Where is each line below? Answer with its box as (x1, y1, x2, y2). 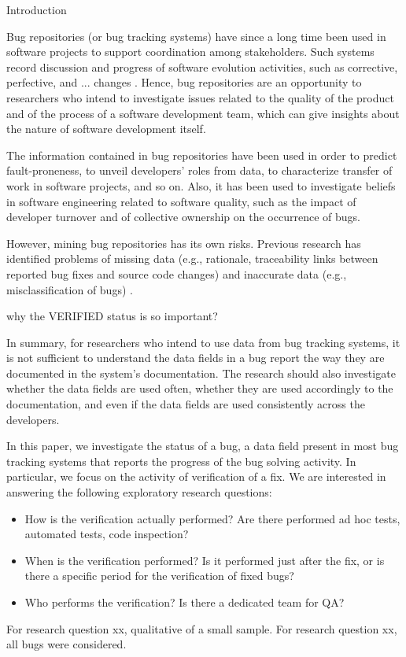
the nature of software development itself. (6, 120, 206, 137)
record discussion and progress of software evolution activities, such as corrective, (6, 58, 398, 75)
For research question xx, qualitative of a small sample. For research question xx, (6, 620, 397, 637)
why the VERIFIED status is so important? (6, 308, 218, 324)
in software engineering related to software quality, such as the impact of (6, 193, 356, 209)
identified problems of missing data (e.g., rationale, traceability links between (6, 250, 378, 267)
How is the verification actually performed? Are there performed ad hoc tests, (24, 510, 400, 526)
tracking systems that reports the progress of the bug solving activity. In (6, 452, 356, 469)
